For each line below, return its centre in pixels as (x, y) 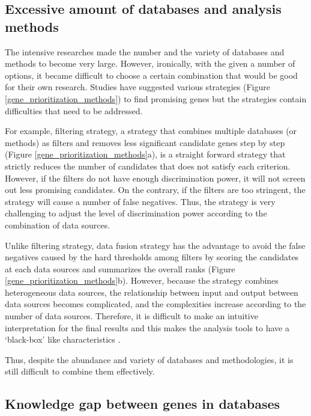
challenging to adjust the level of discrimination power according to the (136, 213)
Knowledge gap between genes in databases (143, 404)
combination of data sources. (58, 225)
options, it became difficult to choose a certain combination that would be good (151, 75)
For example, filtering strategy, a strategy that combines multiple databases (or (151, 131)
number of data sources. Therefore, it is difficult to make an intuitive (131, 316)
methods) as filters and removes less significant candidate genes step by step (145, 142)
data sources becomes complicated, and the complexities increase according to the (155, 304)
